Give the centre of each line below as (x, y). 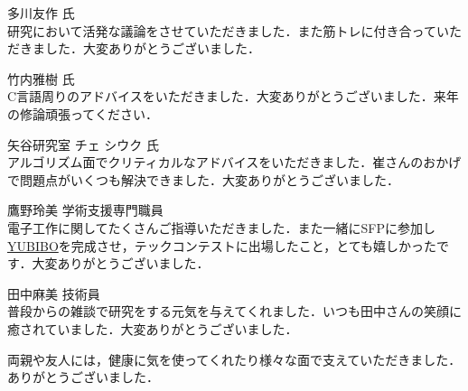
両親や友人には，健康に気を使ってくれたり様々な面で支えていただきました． (234, 359)
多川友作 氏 (41, 13)
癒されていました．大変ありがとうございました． (153, 328)
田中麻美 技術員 (54, 293)
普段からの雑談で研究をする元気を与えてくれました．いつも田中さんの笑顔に (234, 311)
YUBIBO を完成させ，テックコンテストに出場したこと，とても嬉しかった (222, 245)
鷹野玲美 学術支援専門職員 (85, 210)
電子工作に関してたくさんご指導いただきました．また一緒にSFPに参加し (222, 227)
